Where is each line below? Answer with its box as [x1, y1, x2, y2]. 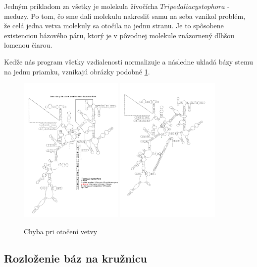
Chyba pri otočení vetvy [24, 226, 98, 236]
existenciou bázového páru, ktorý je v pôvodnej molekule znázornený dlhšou [4, 30, 235, 40]
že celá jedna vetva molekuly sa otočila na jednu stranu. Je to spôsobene [4, 20, 224, 31]
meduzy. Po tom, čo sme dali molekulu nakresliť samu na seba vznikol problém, [4, 10, 246, 21]
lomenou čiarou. [4, 40, 52, 50]
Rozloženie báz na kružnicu [4, 250, 147, 266]
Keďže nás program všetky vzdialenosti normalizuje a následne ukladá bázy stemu [4, 56, 253, 67]
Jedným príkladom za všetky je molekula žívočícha [4, 1, 158, 11]
